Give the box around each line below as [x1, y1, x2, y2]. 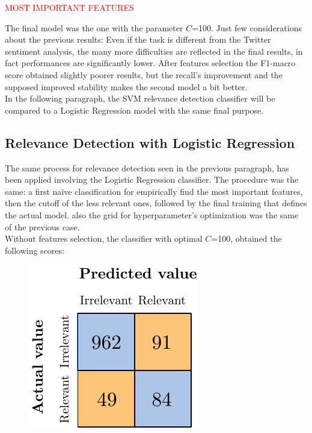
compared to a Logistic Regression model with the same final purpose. [5, 103, 264, 116]
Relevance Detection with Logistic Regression [5, 133, 295, 152]
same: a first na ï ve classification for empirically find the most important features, [5, 185, 303, 197]
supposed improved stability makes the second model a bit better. [5, 80, 248, 93]
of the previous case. [5, 220, 80, 233]
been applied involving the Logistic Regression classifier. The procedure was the [5, 173, 299, 186]
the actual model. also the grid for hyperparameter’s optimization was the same [5, 208, 299, 221]
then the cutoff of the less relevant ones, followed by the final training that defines [5, 197, 307, 209]
